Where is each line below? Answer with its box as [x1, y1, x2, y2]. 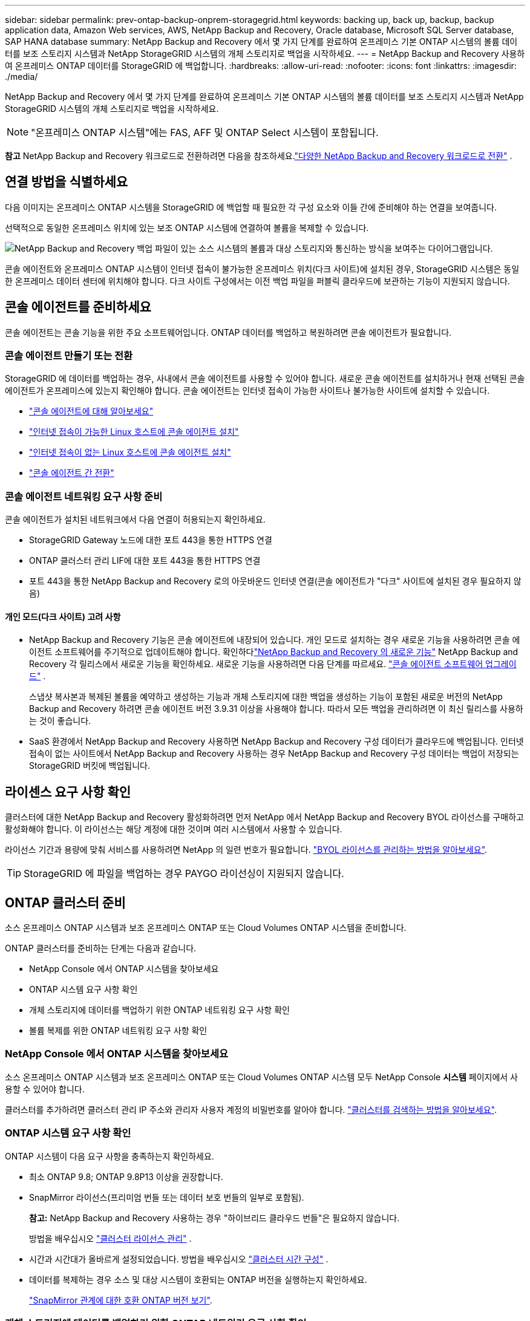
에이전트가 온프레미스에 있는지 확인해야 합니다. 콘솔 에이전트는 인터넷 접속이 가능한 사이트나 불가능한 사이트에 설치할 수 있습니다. [5, 385, 490, 396]
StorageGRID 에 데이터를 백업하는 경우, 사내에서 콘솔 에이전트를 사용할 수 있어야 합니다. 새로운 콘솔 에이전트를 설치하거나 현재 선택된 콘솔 [5, 373, 525, 384]
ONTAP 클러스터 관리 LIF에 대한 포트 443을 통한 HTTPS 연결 [29, 555, 261, 566]
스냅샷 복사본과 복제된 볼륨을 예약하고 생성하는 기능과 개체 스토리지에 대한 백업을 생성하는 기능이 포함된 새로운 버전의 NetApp [29, 691, 503, 702]
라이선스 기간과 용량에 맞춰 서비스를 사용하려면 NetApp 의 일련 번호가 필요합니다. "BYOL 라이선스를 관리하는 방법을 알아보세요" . [5, 844, 488, 855]
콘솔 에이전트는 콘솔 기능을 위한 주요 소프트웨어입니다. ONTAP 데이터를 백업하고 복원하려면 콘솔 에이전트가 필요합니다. [5, 327, 452, 338]
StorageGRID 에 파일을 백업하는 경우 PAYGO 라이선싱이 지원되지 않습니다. [24, 867, 344, 880]
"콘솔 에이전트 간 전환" [29, 468, 114, 478]
